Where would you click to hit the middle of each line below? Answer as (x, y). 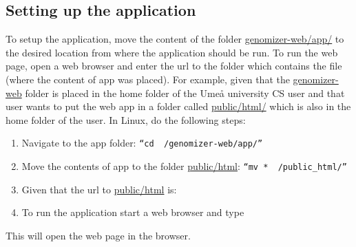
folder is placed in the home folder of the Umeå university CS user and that (185, 93)
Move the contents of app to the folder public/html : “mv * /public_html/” (184, 166)
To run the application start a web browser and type (133, 212)
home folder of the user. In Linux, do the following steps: (126, 119)
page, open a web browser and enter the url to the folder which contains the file (174, 66)
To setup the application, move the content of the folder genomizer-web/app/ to (175, 39)
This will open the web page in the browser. (98, 235)
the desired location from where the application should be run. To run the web (172, 52)
